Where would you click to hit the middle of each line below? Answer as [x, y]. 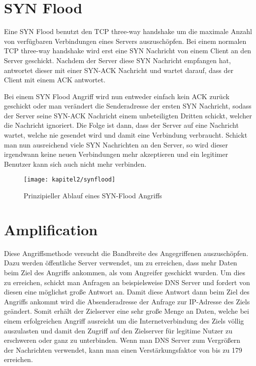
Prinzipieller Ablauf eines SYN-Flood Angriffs [93, 196]
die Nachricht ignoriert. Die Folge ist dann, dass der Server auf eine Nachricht [121, 125]
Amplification [51, 229]
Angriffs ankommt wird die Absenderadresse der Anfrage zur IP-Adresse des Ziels [127, 301]
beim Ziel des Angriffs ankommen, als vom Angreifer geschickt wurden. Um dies [125, 272]
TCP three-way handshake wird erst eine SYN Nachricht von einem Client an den [128, 51]
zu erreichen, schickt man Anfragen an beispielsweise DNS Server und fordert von [127, 282]
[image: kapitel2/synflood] [70, 180]
